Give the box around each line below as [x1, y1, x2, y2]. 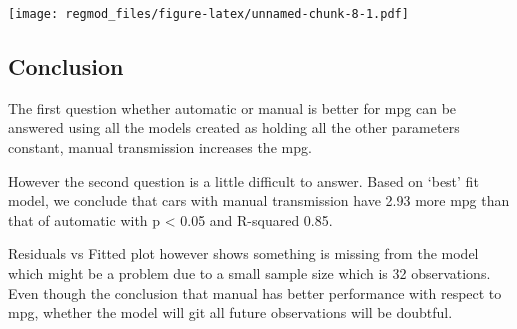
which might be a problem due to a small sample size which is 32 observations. [8, 263, 491, 284]
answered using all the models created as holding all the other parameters [8, 117, 460, 138]
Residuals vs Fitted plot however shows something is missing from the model [8, 243, 479, 264]
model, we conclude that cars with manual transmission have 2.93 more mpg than [8, 190, 510, 211]
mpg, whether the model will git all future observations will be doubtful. [8, 302, 453, 323]
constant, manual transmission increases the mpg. [8, 137, 312, 158]
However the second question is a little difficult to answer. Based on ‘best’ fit [8, 170, 479, 191]
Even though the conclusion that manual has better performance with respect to [8, 282, 502, 303]
